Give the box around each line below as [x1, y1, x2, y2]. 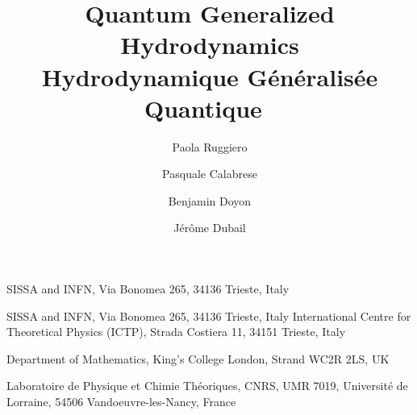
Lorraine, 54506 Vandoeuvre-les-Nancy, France [6, 393, 236, 410]
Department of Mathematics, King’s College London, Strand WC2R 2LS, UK [6, 350, 390, 367]
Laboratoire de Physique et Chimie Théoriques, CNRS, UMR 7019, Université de [6, 377, 408, 394]
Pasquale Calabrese [162, 165, 257, 182]
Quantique [144, 91, 262, 124]
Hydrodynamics [120, 28, 299, 61]
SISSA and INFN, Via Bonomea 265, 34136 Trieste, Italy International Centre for [6, 307, 411, 324]
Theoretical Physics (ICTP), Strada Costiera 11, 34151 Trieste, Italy [6, 323, 346, 340]
